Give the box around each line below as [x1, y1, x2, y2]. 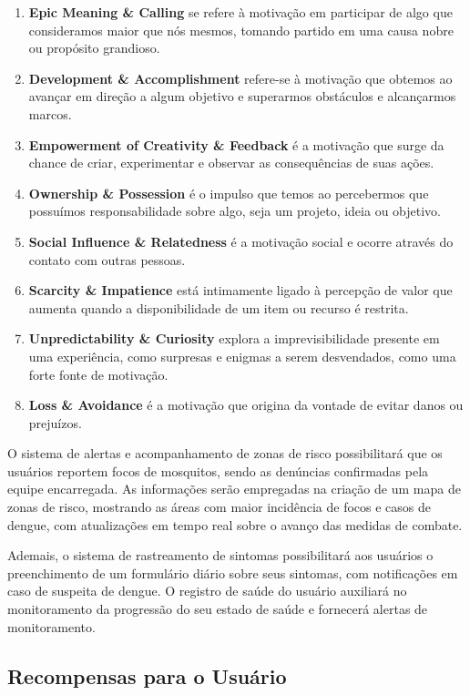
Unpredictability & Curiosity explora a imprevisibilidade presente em [28, 329, 440, 348]
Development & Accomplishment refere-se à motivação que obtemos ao [28, 68, 453, 87]
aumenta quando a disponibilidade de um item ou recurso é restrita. [28, 298, 409, 317]
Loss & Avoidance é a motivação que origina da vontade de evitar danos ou [28, 395, 464, 414]
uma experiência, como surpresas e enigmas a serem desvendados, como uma [28, 346, 456, 365]
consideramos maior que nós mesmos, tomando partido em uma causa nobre [28, 20, 454, 39]
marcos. [28, 104, 72, 123]
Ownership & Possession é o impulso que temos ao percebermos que [28, 183, 429, 202]
